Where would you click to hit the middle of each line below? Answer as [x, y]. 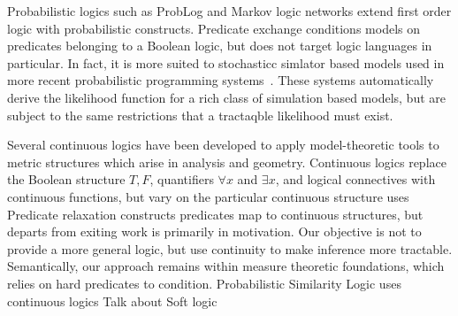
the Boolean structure [66, 179]
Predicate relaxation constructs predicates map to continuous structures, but [215, 214]
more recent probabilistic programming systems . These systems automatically [221, 80]
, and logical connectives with [355, 179]
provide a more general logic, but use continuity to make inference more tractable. [230, 248]
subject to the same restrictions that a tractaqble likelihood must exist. [200, 115]
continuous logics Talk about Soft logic [112, 301]
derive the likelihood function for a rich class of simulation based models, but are [227, 97]
